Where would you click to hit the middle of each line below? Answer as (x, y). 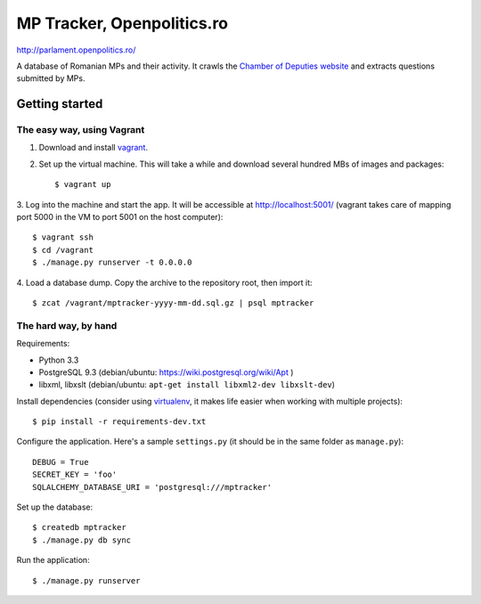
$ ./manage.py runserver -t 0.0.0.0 (112, 262)
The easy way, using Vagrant (81, 130)
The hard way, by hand (67, 325)
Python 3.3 (59, 360)
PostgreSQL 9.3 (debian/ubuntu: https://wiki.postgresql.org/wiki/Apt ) (166, 372)
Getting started (60, 104)
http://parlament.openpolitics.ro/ (76, 50)
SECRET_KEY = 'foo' (75, 475)
